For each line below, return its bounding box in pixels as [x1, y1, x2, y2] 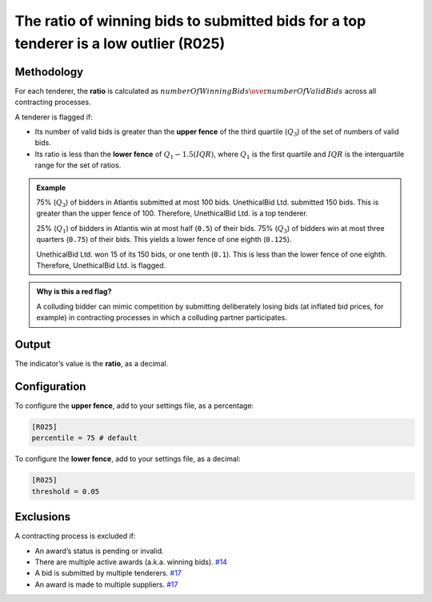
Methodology [14, 65, 84, 79]
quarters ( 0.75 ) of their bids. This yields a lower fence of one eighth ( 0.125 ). [36, 235, 292, 244]
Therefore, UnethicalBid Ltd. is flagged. [36, 261, 166, 270]
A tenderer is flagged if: [14, 112, 94, 122]
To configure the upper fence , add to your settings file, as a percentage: [14, 401, 254, 410]
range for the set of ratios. [34, 160, 122, 170]
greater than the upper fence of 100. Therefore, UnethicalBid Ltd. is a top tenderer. [36, 208, 308, 218]
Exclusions [14, 510, 71, 524]
